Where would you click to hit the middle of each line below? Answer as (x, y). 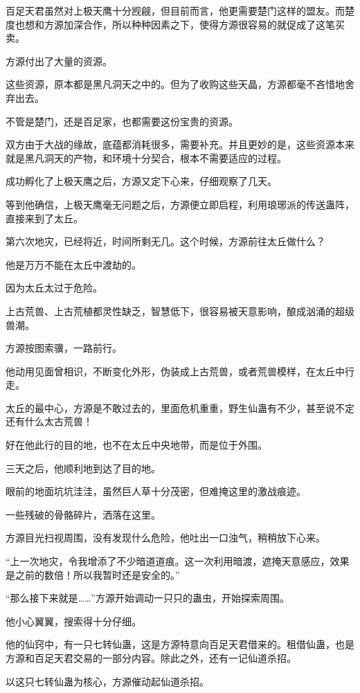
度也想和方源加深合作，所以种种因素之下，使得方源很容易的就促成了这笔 (170, 24)
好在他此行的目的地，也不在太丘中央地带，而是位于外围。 (136, 445)
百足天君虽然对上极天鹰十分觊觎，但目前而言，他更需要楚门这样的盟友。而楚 (180, 10)
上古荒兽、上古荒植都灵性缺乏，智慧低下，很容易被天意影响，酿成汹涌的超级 (180, 310)
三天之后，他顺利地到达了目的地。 (83, 468)
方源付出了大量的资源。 (59, 61)
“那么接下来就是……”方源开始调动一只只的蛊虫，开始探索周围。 (147, 598)
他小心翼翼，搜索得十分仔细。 (73, 621)
